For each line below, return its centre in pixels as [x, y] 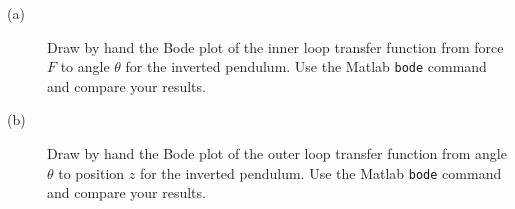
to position [91, 172]
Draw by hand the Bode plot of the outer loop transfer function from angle [277, 153]
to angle [85, 66]
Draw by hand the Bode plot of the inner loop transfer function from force [275, 46]
